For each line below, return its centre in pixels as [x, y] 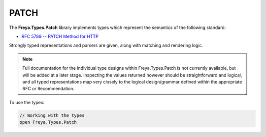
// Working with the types [52, 115]
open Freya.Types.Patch [48, 122]
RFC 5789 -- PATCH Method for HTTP [60, 36]
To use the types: [27, 102]
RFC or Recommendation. [49, 89]
